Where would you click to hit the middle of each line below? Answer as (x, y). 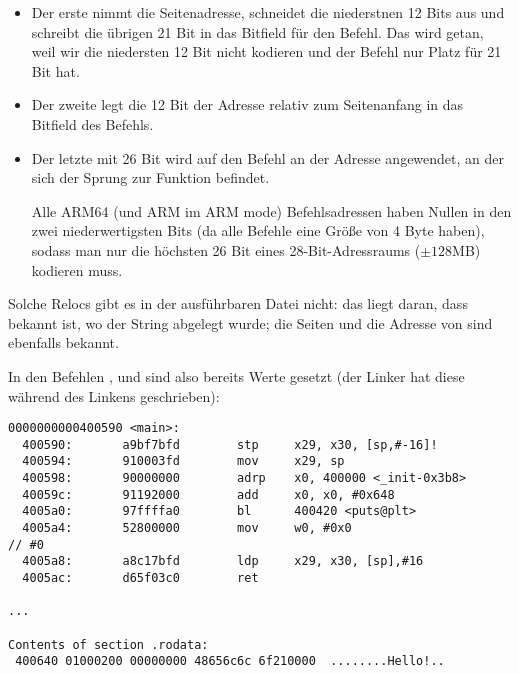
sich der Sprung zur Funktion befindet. (150, 177)
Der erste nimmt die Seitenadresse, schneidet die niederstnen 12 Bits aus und (268, 12)
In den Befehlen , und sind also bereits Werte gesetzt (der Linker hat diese (236, 375)
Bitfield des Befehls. (92, 123)
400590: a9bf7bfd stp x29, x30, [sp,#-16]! (230, 444)
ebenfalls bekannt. (63, 342)
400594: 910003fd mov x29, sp (183, 461)
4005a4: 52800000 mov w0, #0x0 (187, 528)
